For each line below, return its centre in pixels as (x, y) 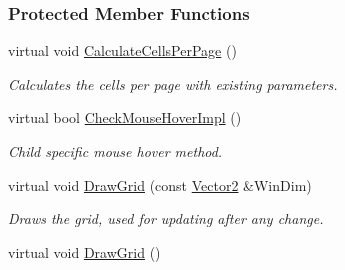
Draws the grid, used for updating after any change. (166, 218)
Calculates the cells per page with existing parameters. (173, 83)
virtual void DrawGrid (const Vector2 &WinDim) (160, 184)
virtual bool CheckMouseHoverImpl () (125, 117)
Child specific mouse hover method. (115, 151)
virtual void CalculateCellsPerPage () (122, 50)
